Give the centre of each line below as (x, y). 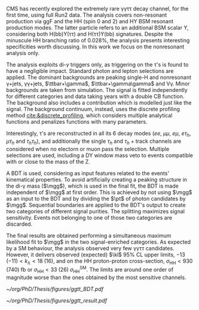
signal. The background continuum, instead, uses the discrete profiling (93, 109)
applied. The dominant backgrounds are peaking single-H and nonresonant (99, 77)
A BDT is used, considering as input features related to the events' (88, 173)
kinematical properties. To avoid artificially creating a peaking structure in (97, 179)
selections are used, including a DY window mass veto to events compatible (99, 155)
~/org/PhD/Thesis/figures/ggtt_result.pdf (57, 300)
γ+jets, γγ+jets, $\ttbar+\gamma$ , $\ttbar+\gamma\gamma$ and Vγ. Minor (98, 84)
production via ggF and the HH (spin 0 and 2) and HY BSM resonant (90, 21)
